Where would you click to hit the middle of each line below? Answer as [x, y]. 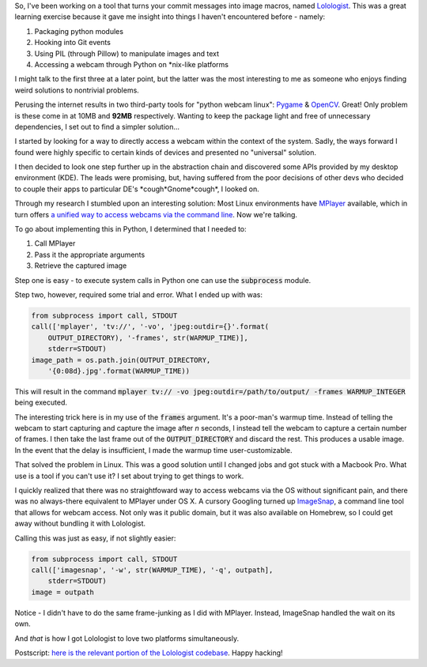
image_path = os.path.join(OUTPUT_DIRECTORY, [121, 360]
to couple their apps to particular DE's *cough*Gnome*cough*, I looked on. [137, 189]
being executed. [41, 402]
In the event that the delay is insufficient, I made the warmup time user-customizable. [153, 450]
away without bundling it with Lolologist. [80, 524]
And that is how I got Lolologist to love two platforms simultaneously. [127, 638]
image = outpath [63, 592]
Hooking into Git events [72, 43]
